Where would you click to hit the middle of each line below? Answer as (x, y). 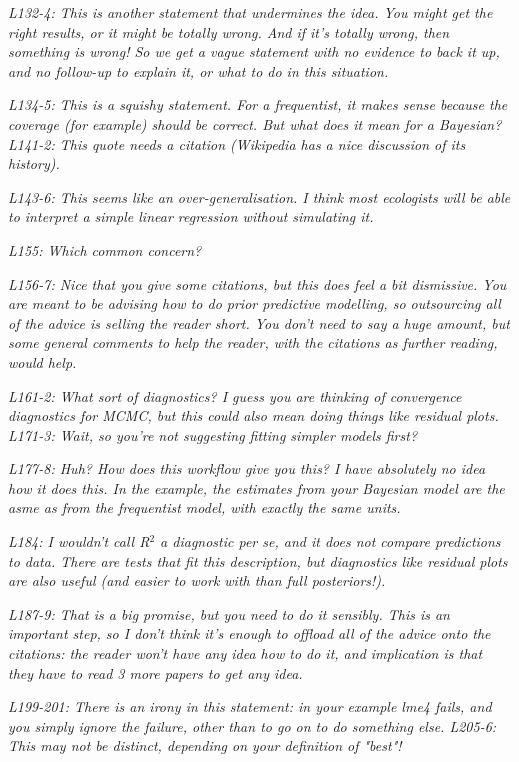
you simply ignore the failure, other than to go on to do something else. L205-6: (252, 725)
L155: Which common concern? (105, 249)
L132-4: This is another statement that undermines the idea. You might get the (250, 12)
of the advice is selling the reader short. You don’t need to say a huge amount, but (259, 322)
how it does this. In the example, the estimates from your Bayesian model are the (256, 487)
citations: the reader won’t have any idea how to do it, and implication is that (245, 653)
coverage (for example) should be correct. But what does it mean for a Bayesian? (255, 123)
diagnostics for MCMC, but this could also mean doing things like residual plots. (253, 415)
